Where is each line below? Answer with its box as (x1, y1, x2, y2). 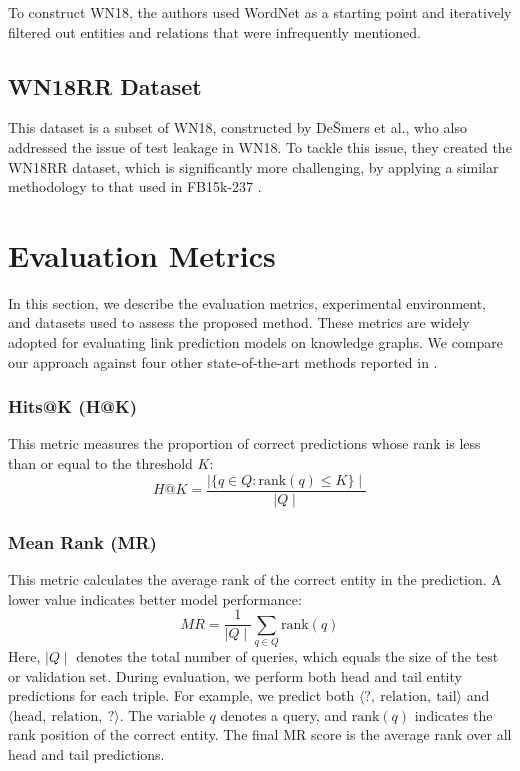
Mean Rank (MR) (8, 529, 157, 554)
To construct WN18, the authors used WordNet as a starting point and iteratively (8, 2, 512, 22)
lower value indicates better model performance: (8, 588, 302, 609)
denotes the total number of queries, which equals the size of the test (76, 645, 499, 666)
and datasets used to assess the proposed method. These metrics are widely (8, 312, 470, 333)
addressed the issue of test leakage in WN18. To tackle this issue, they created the (8, 136, 512, 157)
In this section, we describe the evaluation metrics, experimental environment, (8, 292, 486, 313)
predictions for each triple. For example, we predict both (8, 685, 355, 706)
